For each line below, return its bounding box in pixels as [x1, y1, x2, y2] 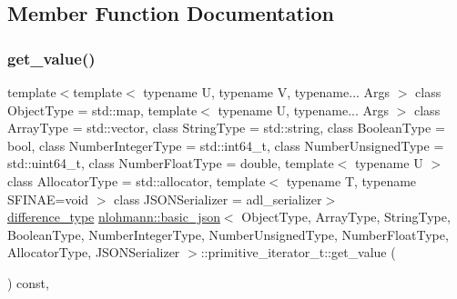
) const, [7, 273, 49, 292]
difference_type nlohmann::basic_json [7, 207, 220, 226]
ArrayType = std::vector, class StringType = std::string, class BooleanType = [7, 118, 445, 137]
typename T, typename [286, 171, 417, 190]
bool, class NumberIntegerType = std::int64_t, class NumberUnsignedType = [7, 135, 444, 154]
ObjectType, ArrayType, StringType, [241, 207, 451, 226]
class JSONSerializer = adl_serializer [114, 189, 322, 208]
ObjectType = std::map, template [7, 100, 198, 119]
